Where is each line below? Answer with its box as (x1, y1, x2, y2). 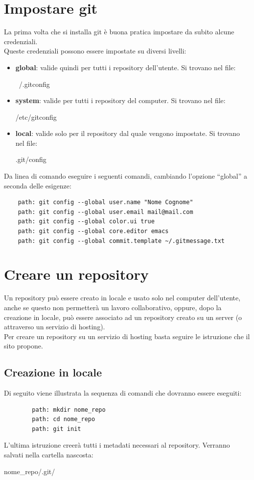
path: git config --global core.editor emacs (18, 228, 169, 235)
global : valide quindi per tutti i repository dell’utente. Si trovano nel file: (15, 62, 236, 72)
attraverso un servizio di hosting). (4, 321, 105, 332)
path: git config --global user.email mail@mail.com (18, 208, 193, 215)
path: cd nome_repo (32, 416, 95, 423)
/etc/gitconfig (15, 111, 57, 122)
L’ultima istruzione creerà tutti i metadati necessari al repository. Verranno (4, 440, 230, 450)
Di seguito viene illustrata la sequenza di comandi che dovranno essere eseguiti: (4, 388, 242, 398)
